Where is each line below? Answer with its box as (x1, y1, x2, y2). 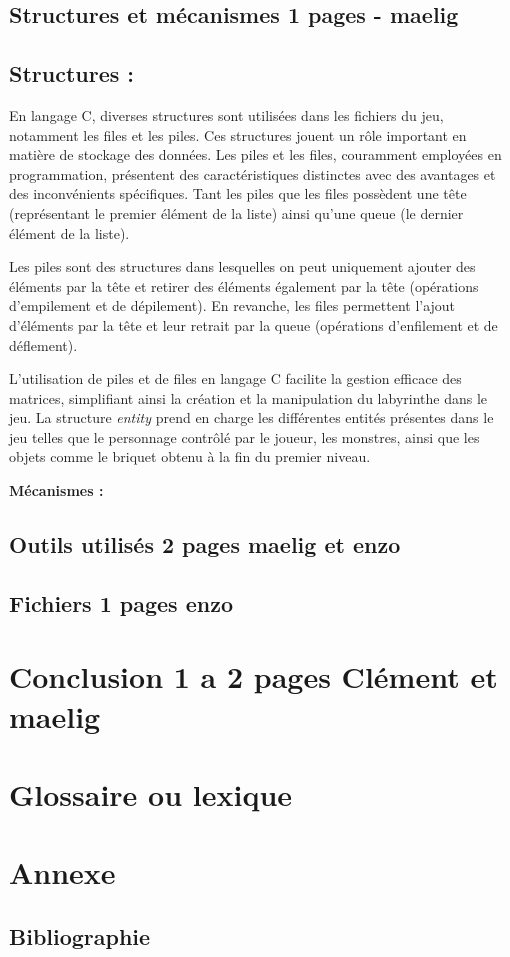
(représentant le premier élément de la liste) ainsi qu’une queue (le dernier (9, 202, 464, 223)
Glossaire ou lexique (9, 773, 293, 814)
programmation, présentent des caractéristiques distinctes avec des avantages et (9, 163, 496, 184)
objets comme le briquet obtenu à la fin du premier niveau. (9, 446, 371, 467)
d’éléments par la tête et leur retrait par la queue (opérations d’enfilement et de (9, 314, 498, 335)
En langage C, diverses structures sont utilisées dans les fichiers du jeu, (9, 104, 444, 125)
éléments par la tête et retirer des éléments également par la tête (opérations (9, 275, 479, 296)
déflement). (9, 334, 78, 355)
